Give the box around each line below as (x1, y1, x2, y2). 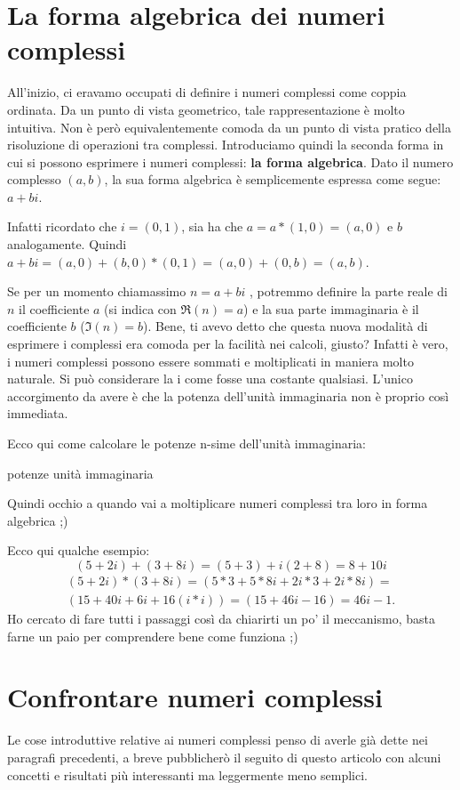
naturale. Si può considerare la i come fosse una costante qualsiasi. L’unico (7, 369, 413, 388)
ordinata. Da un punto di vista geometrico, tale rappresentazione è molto (7, 100, 405, 118)
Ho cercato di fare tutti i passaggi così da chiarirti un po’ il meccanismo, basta (7, 609, 435, 628)
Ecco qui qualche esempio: (7, 541, 150, 560)
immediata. (7, 404, 68, 423)
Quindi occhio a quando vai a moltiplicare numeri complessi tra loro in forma (7, 494, 428, 512)
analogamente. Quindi (7, 235, 127, 254)
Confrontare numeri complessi (7, 679, 383, 715)
